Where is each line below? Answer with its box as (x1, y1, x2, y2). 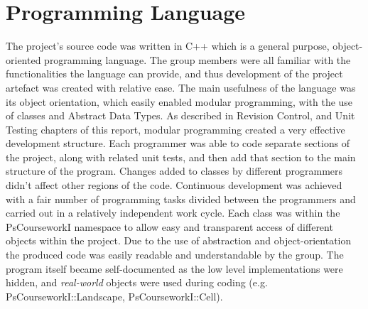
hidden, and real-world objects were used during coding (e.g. (6, 275, 268, 290)
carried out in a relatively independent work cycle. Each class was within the (6, 205, 340, 220)
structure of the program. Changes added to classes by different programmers (6, 163, 343, 178)
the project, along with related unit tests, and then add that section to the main (6, 149, 356, 164)
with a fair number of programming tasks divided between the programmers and (6, 191, 356, 206)
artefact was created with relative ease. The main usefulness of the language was (6, 80, 356, 94)
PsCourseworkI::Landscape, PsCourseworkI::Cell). (6, 288, 223, 303)
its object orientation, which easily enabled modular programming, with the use (6, 94, 353, 109)
